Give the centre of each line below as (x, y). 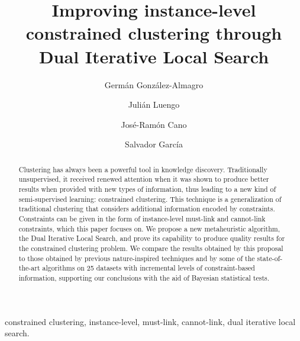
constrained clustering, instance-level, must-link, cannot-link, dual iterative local (150, 321)
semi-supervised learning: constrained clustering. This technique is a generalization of (150, 199)
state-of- (270, 258)
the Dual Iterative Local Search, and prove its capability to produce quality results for (152, 238)
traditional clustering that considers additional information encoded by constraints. (147, 209)
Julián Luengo (154, 104)
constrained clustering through (154, 33)
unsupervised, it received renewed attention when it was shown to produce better (144, 179)
